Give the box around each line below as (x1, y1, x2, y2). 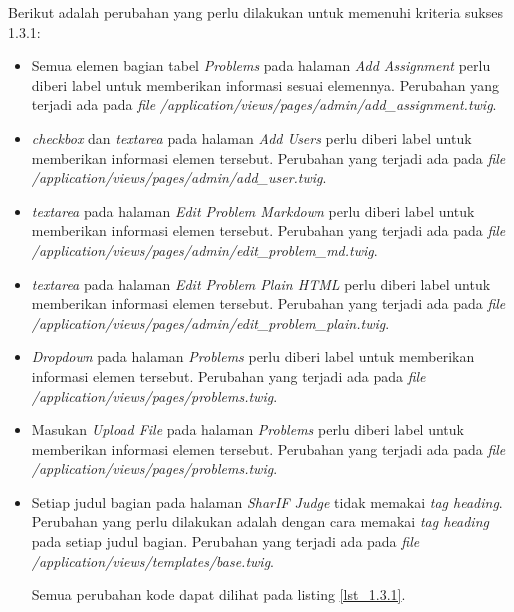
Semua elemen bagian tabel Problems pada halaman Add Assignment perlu (31, 55, 491, 76)
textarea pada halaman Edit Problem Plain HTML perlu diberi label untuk (31, 273, 491, 294)
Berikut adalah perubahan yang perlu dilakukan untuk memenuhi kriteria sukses (8, 2, 503, 22)
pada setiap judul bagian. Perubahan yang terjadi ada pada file (31, 531, 420, 552)
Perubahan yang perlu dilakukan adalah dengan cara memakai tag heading (31, 511, 489, 532)
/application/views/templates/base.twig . (31, 550, 274, 571)
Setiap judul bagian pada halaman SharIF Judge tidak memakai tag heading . (31, 491, 503, 512)
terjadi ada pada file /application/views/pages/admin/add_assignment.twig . (31, 94, 497, 115)
